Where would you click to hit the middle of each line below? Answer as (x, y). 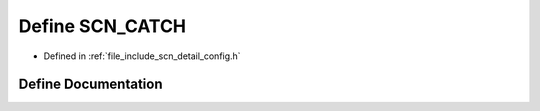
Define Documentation (90, 84)
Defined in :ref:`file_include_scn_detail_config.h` (142, 56)
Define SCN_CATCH (102, 26)
